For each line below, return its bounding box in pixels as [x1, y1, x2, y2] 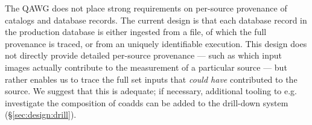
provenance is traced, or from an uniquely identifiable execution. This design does [5, 37, 307, 50]
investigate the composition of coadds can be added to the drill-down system [5, 96, 288, 109]
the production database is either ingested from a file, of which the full [5, 25, 267, 38]
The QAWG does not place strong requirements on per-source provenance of [5, 2, 287, 14]
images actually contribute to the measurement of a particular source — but [5, 60, 287, 73]
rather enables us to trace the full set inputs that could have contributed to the [5, 72, 298, 85]
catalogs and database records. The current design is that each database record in [5, 13, 307, 26]
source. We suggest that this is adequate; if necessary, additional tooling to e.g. [5, 85, 298, 97]
